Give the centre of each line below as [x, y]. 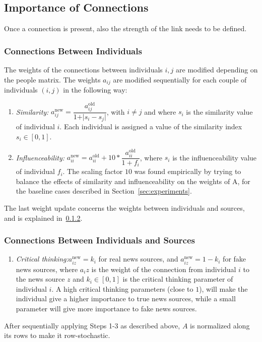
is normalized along [220, 325]
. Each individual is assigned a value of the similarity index [151, 126]
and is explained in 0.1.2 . [43, 218]
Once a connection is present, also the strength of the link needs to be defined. [125, 28]
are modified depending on [217, 70]
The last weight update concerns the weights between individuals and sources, [124, 208]
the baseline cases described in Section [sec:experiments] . [104, 191]
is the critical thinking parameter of [178, 279]
